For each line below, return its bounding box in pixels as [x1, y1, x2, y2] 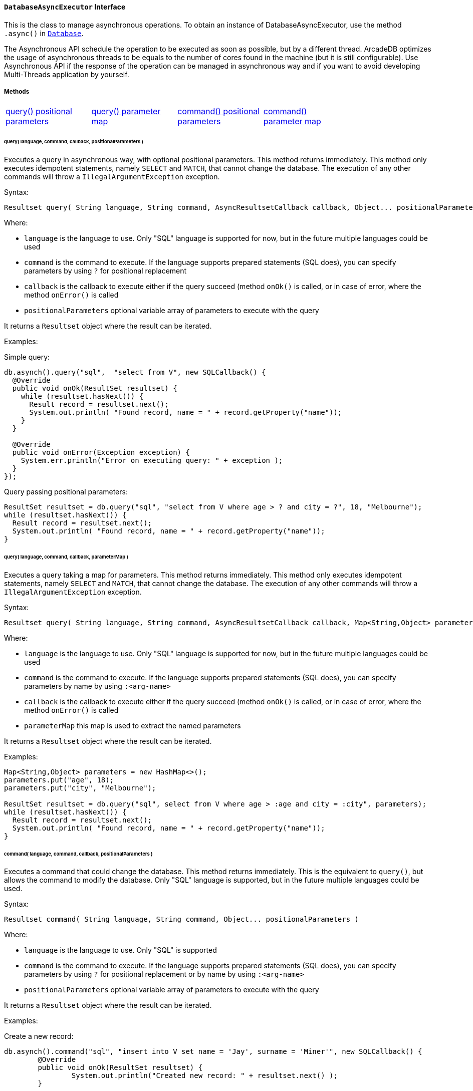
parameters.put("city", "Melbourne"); [4, 783, 156, 792]
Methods [4, 88, 30, 95]
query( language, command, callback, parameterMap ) [4, 554, 128, 560]
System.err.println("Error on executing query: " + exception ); [21, 456, 283, 465]
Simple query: [4, 353, 50, 362]
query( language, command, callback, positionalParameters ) [4, 139, 143, 145]
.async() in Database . [4, 29, 84, 38]
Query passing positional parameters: [4, 487, 128, 496]
